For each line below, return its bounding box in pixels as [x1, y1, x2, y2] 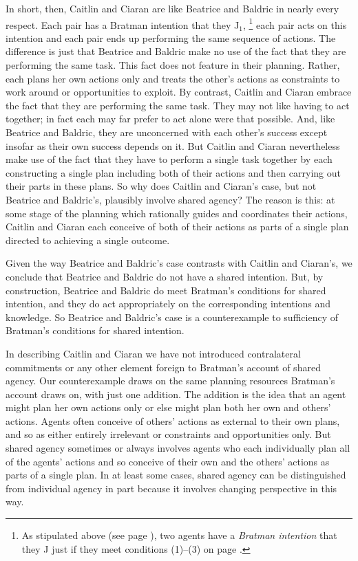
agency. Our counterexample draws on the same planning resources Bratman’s [6, 373, 335, 388]
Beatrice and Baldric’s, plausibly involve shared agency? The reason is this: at [6, 192, 335, 206]
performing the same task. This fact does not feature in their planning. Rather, [6, 58, 340, 72]
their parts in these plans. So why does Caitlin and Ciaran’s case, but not [6, 179, 317, 193]
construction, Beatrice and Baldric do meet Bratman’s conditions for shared [6, 283, 326, 297]
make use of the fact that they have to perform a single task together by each [6, 152, 333, 166]
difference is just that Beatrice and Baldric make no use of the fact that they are [6, 44, 346, 58]
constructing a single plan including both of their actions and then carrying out [6, 165, 341, 179]
